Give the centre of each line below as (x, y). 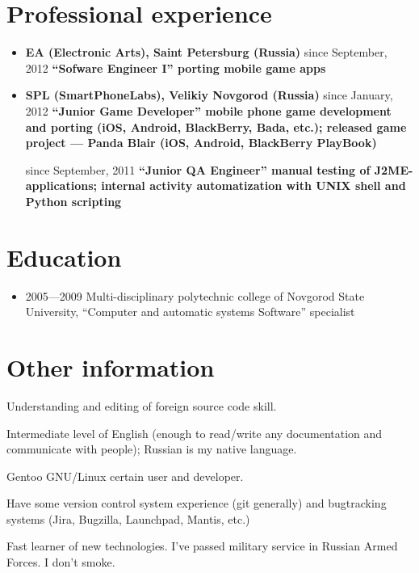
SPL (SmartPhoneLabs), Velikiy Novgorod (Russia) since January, (209, 95)
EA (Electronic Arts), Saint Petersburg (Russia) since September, (206, 52)
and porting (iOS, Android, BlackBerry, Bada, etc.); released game (216, 126)
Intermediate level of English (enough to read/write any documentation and (195, 433)
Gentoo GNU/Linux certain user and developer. (125, 476)
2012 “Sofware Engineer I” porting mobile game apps (176, 67)
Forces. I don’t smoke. (61, 562)
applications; (61, 185)
